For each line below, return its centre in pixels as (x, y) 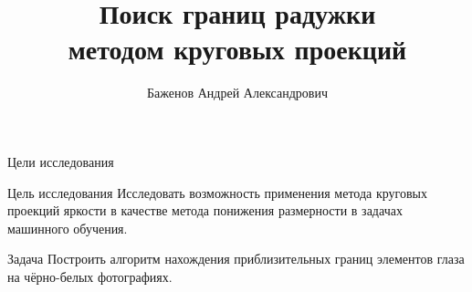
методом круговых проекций (237, 49)
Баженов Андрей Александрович (237, 93)
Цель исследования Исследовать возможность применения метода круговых (217, 192)
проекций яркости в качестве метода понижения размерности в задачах (205, 210)
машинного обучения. (68, 228)
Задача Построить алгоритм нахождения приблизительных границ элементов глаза (236, 259)
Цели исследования (61, 161)
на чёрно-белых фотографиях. (90, 276)
